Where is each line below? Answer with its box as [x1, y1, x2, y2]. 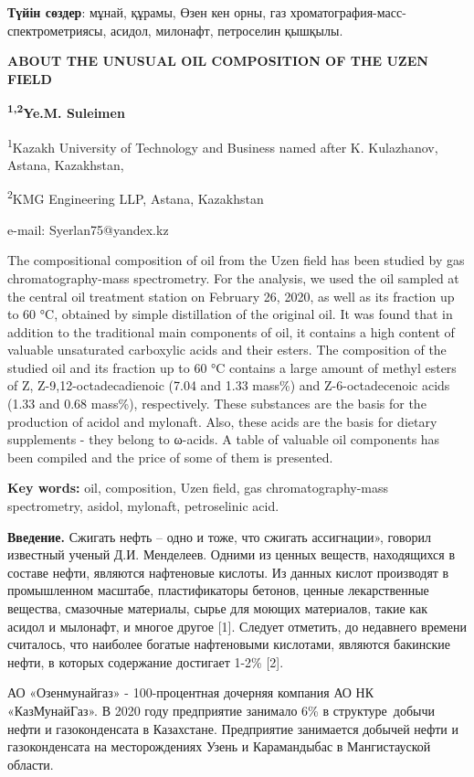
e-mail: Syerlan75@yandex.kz [7, 219, 169, 239]
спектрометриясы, [7, 20, 107, 39]
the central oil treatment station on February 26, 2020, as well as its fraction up [7, 286, 455, 305]
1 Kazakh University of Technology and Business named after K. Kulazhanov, [7, 134, 438, 156]
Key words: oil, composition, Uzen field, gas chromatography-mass [7, 478, 389, 497]
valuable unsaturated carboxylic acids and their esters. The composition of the [7, 340, 447, 359]
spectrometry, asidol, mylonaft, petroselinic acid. [7, 496, 279, 516]
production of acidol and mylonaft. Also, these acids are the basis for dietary [7, 411, 437, 431]
